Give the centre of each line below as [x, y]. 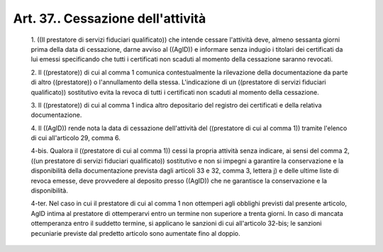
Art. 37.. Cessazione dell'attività [110, 18]
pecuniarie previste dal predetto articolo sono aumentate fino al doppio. [135, 233]
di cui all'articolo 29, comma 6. [76, 138]
